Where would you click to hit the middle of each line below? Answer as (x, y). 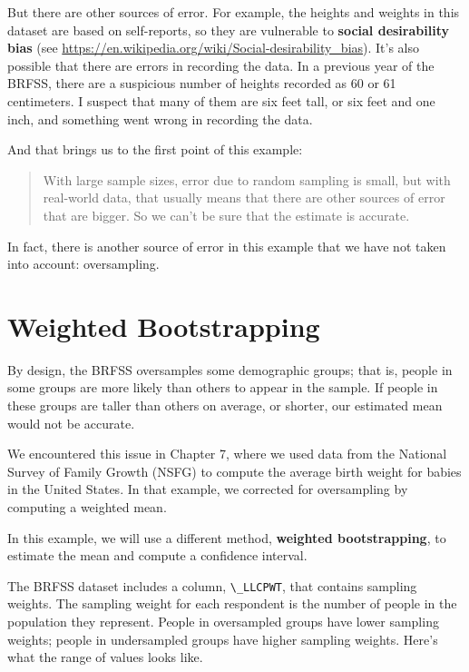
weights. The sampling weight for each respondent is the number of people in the (232, 603)
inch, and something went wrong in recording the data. (160, 119)
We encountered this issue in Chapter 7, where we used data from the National (227, 454)
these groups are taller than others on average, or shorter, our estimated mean (225, 405)
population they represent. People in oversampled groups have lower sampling (223, 622)
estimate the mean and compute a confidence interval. (157, 555)
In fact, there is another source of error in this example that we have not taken (227, 246)
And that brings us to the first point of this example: (155, 149)
